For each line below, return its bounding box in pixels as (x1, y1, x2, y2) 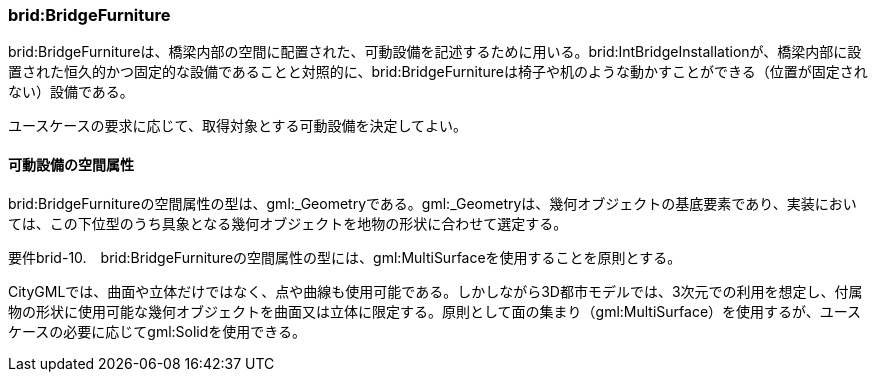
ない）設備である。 (8, 83, 134, 101)
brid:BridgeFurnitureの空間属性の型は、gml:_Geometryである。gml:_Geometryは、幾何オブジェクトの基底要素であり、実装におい (8, 194, 857, 212)
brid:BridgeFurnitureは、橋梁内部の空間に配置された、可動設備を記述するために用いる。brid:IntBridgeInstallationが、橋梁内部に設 (8, 43, 862, 61)
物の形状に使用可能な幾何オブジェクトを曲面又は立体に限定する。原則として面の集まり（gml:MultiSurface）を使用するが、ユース (8, 302, 862, 320)
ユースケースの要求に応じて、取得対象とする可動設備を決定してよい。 (8, 117, 468, 135)
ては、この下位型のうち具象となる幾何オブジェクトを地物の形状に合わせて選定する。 (8, 214, 568, 232)
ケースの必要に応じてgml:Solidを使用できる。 (8, 322, 307, 340)
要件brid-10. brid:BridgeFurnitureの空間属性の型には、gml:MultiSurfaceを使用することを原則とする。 (8, 248, 682, 266)
